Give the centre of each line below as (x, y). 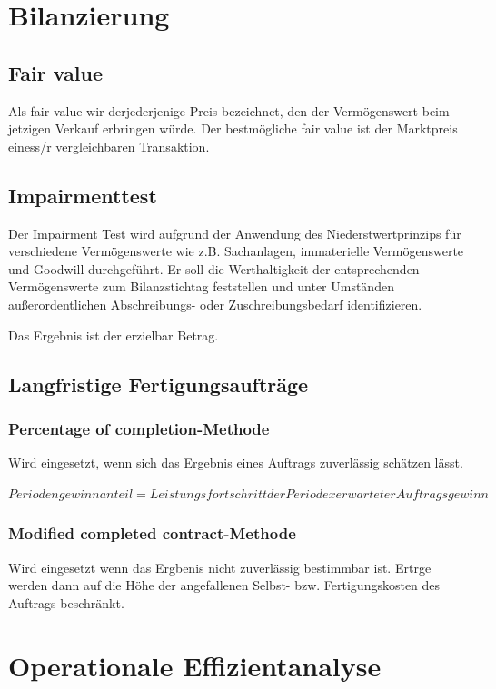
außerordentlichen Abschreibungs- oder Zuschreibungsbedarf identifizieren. (215, 304)
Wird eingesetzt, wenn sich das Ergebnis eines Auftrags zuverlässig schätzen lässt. (236, 463)
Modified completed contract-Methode (152, 533)
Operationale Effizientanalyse (195, 665)
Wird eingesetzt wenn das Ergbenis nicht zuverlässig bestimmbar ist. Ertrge (220, 567)
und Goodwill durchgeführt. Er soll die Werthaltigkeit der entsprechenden (214, 268)
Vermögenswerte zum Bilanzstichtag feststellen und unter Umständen (201, 286)
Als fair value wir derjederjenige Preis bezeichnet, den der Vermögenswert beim (229, 110)
